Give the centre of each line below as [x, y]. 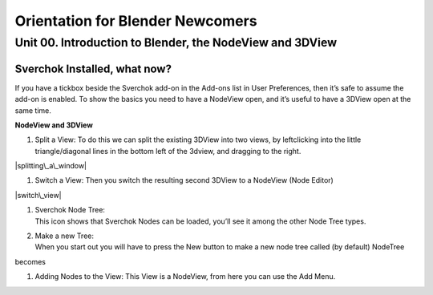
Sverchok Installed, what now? [93, 69]
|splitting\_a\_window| [51, 166]
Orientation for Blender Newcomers [136, 21]
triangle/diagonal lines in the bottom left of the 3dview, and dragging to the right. [168, 151]
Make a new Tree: [64, 236]
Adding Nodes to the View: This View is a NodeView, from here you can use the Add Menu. [185, 277]
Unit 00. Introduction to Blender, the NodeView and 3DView [176, 42]
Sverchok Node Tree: [70, 210]
